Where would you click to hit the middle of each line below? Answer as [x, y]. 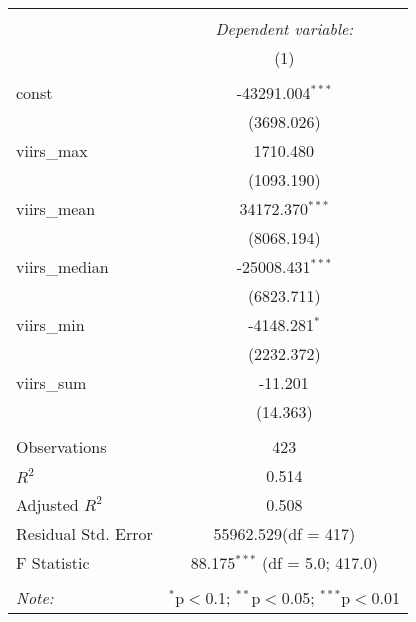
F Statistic [53, 562]
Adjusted [47, 504]
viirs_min [50, 324]
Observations [61, 446]
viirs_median [62, 266]
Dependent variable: [284, 28]
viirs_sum [51, 382]
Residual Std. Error [84, 533]
